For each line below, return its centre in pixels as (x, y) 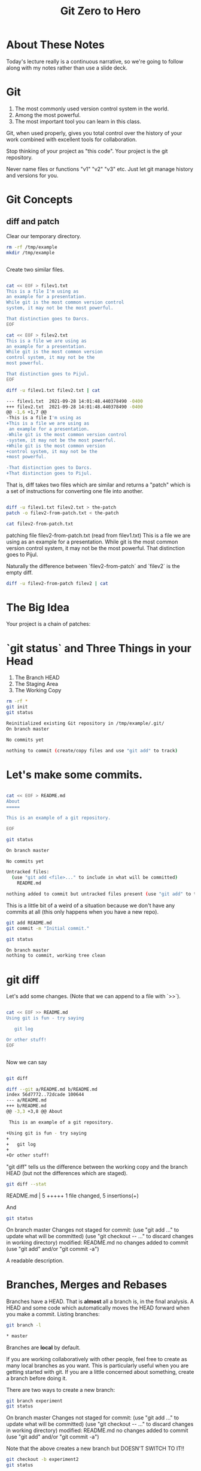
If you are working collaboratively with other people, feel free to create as (97, 1359)
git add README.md (29, 923)
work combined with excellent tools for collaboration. (72, 139)
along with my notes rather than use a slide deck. (67, 68)
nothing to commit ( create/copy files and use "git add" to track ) (92, 750)
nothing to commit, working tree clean (56, 956)
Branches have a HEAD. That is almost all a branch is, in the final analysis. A (100, 1301)
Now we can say (27, 1062)
